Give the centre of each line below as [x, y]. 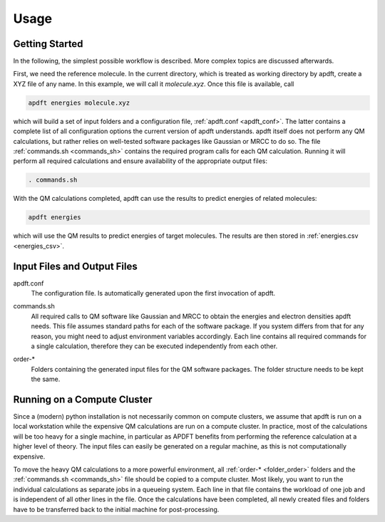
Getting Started [48, 44]
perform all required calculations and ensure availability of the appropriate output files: [140, 161]
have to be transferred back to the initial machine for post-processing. [116, 509]
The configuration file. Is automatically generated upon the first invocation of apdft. [153, 293]
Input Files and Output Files [76, 266]
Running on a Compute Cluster [83, 399]
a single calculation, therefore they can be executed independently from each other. [154, 346]
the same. [46, 379]
